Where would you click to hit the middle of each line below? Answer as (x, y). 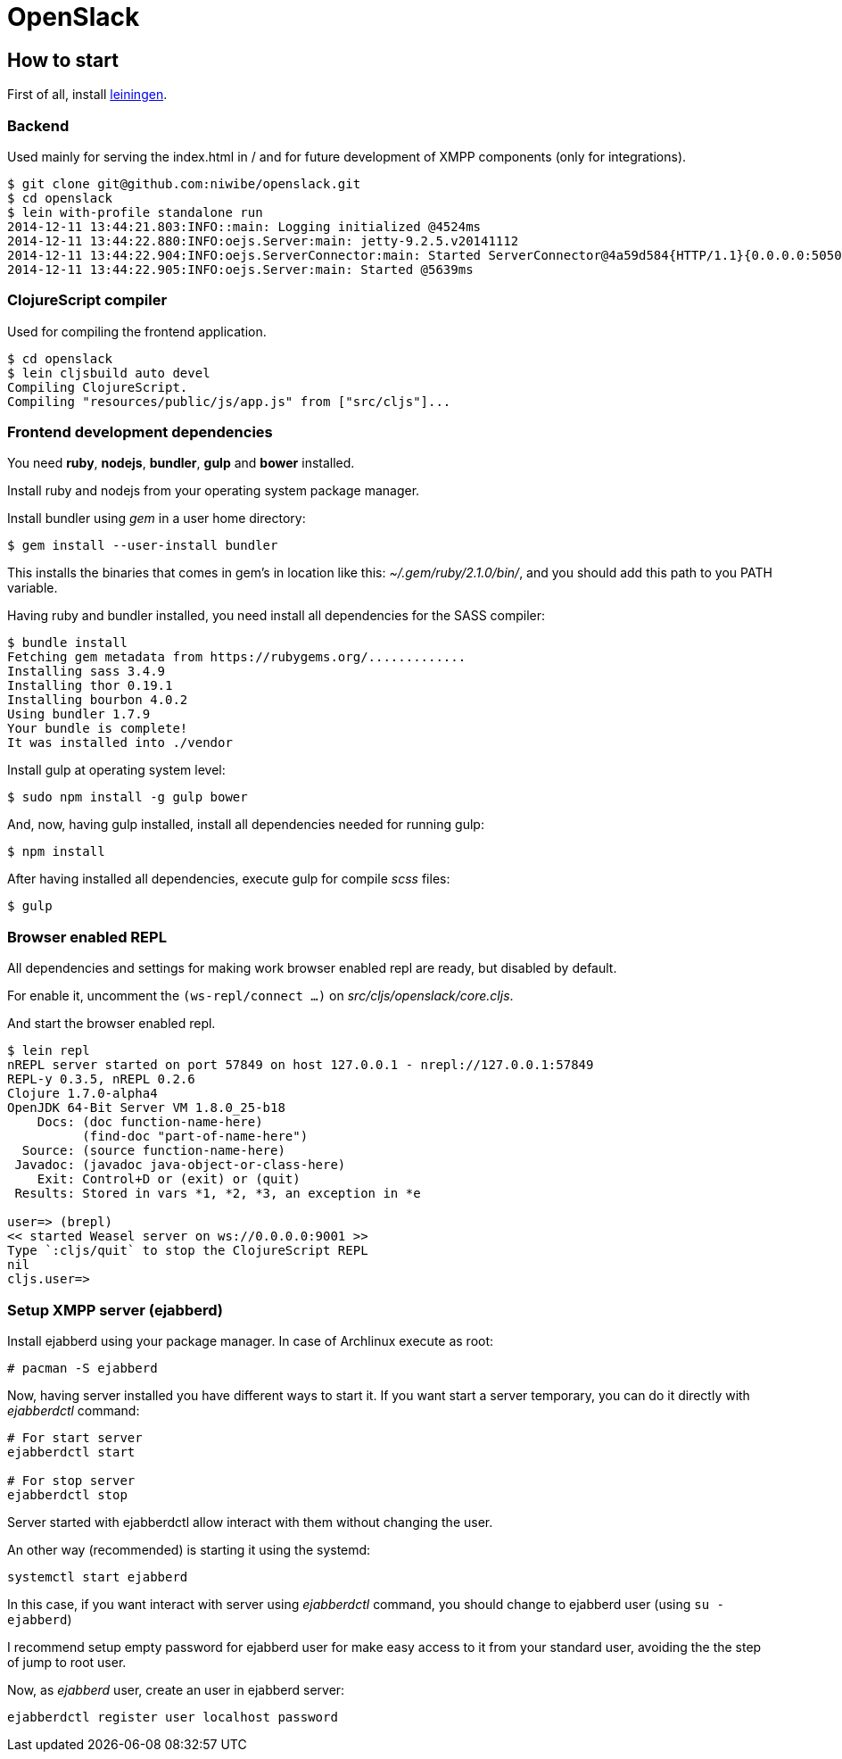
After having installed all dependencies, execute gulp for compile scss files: (229, 879)
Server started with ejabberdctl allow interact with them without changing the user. (250, 1522)
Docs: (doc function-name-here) (150, 1122)
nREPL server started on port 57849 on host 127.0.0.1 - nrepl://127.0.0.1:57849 (301, 1065)
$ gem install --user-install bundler (143, 546)
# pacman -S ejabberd (83, 1368)
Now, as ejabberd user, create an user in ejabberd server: (176, 1689)
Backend (38, 125)
